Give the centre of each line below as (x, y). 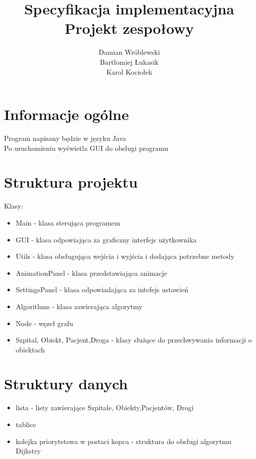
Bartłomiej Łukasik (129, 61)
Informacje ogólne (67, 114)
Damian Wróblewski (129, 52)
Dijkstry (28, 451)
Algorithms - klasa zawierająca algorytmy (79, 306)
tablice (26, 424)
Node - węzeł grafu (44, 323)
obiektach (30, 349)
